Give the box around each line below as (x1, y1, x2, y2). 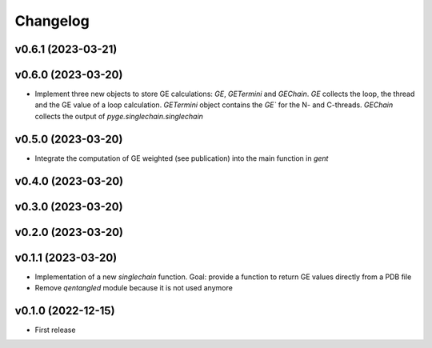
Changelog (14, 12, 90, 30)
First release (34, 325, 76, 335)
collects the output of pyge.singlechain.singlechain (34, 111, 204, 121)
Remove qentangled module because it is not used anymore (34, 283, 234, 293)
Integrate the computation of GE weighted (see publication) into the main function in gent (34, 153, 329, 163)
